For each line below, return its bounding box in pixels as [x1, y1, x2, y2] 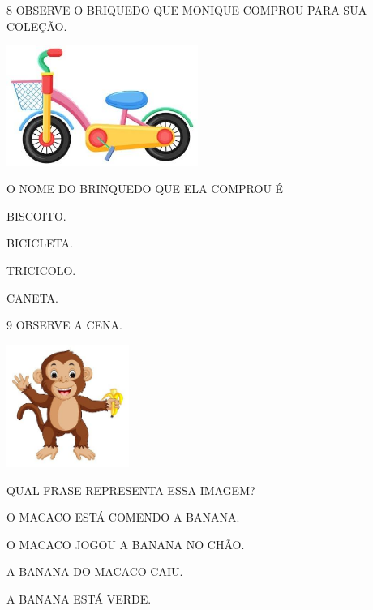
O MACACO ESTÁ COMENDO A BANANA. [6, 509, 240, 526]
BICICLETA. [6, 234, 73, 251]
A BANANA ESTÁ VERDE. [6, 590, 152, 607]
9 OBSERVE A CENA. [6, 316, 122, 333]
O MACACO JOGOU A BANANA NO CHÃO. [6, 535, 245, 552]
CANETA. [6, 289, 58, 306]
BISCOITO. [6, 207, 66, 224]
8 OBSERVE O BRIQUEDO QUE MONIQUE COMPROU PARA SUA [6, 2, 367, 18]
